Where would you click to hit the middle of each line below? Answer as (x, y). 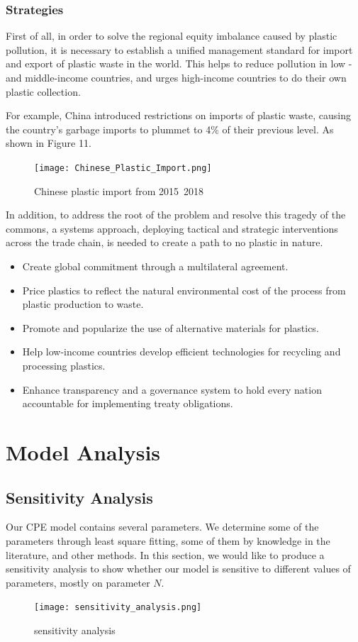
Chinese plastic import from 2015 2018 (119, 190)
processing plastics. (64, 365)
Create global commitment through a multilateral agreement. (155, 266)
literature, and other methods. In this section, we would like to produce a (165, 554)
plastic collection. (43, 91)
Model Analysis (83, 452)
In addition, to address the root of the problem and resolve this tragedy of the (176, 215)
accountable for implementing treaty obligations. (128, 403)
